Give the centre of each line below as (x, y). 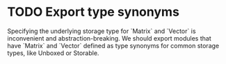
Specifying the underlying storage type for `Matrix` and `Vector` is (102, 31)
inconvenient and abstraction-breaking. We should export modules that (109, 38)
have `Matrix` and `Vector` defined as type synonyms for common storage (113, 45)
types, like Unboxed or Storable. (53, 53)
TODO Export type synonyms (93, 12)
